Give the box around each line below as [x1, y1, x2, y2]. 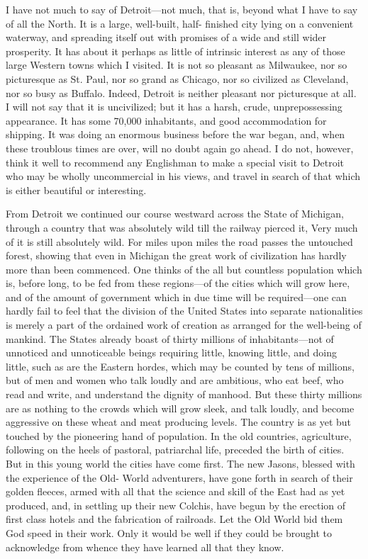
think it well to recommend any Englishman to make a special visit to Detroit [6, 154, 345, 169]
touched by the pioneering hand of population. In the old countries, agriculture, [6, 428, 352, 443]
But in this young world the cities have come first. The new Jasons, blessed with [6, 456, 355, 470]
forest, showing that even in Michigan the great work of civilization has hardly [6, 248, 347, 263]
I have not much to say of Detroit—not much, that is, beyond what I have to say [6, 2, 358, 16]
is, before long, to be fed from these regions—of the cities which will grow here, [6, 276, 350, 290]
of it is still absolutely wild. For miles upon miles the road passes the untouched [6, 234, 353, 249]
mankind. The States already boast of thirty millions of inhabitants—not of [6, 331, 334, 346]
